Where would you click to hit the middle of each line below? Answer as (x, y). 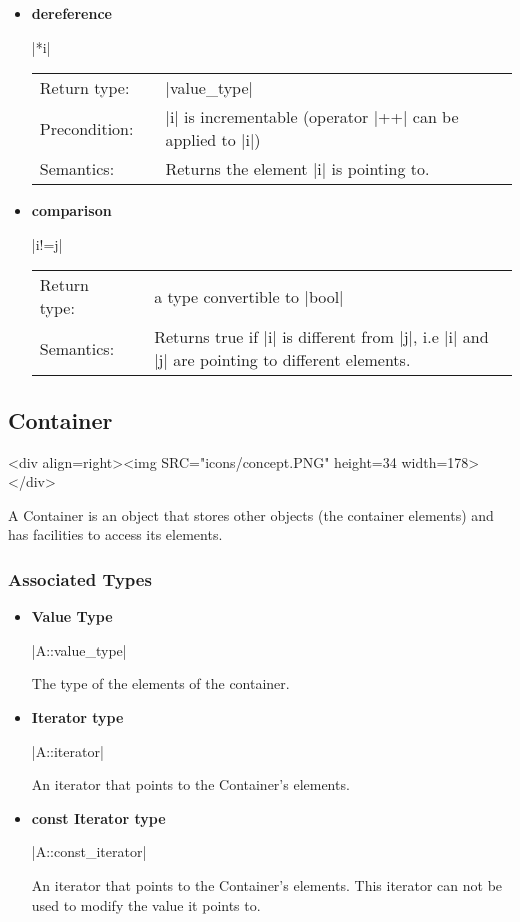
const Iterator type (98, 817)
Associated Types (80, 578)
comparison (71, 210)
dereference (71, 13)
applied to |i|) (213, 140)
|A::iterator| (67, 750)
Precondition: (86, 128)
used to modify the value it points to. (146, 904)
